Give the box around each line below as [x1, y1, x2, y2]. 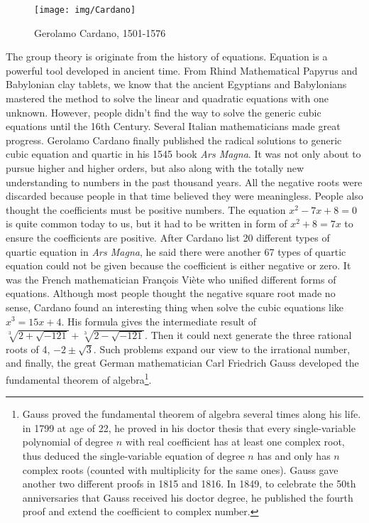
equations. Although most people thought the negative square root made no [6, 286, 336, 301]
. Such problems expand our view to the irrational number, [93, 341, 351, 356]
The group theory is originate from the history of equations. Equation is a [6, 49, 328, 64]
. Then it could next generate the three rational [145, 328, 352, 343]
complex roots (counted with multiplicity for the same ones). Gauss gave [22, 462, 338, 477]
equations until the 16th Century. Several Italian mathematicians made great [6, 119, 341, 134]
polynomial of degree [22, 434, 114, 449]
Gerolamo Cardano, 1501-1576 [34, 25, 166, 40]
